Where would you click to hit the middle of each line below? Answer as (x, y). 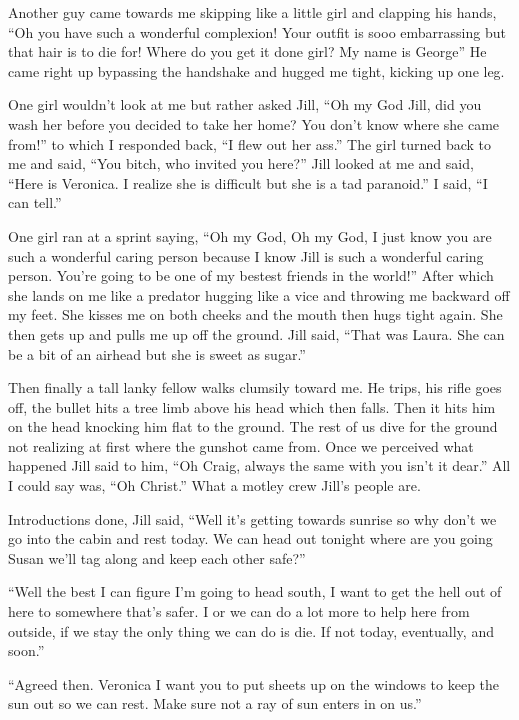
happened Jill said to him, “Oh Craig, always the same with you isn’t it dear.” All (259, 465)
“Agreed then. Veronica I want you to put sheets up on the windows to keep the (254, 683)
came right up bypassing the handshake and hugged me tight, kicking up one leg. (256, 70)
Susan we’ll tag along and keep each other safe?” (157, 557)
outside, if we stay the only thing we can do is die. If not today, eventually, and (251, 630)
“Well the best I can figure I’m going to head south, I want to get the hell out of (255, 591)
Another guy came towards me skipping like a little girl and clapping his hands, (252, 12)
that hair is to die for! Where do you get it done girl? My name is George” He (247, 51)
